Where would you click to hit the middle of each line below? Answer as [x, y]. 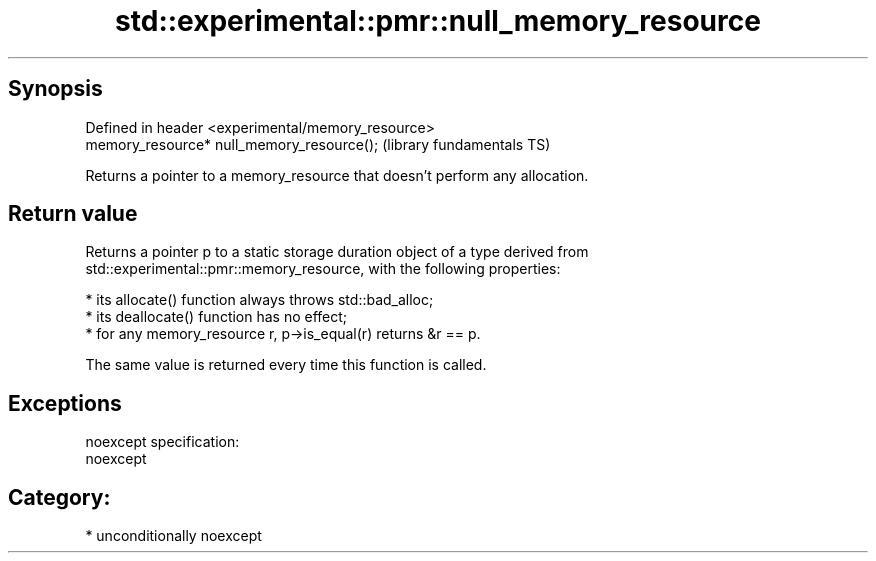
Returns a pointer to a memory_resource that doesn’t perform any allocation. [337, 175]
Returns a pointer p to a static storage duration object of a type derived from [337, 252]
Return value [73, 214]
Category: [59, 497]
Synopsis [55, 89]
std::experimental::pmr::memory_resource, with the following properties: [323, 269]
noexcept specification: [162, 442]
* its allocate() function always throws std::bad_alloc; [259, 300]
